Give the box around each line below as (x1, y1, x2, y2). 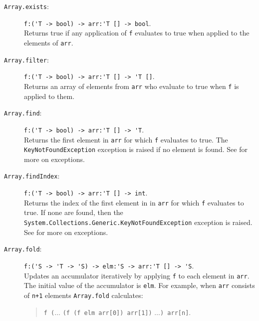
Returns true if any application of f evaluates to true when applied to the (24, 27, 250, 38)
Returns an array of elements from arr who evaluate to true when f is (24, 80, 239, 91)
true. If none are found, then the (24, 207, 123, 217)
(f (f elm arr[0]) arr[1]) (62, 309, 152, 316)
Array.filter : (4, 54, 49, 64)
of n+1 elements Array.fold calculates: (24, 289, 143, 300)
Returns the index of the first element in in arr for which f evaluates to (24, 197, 244, 207)
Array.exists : (4, 1, 49, 11)
